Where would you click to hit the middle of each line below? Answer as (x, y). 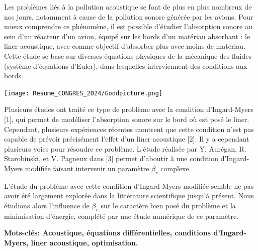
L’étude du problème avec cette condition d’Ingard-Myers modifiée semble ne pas (129, 185)
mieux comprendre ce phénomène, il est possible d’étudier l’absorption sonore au (128, 26)
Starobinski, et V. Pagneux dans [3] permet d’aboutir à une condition (111, 158)
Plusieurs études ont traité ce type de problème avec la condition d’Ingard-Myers (129, 109)
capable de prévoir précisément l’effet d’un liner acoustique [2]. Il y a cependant (127, 139)
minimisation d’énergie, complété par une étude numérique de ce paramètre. (121, 216)
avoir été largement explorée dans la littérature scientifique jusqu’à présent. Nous (129, 196)
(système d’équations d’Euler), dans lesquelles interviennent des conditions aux (126, 66)
